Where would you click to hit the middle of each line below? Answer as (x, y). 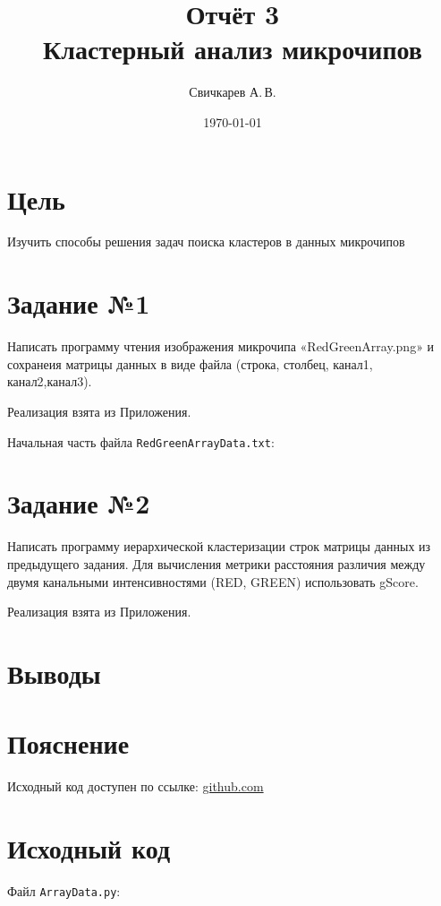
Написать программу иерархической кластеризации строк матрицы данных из (219, 546)
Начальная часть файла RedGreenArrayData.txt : (141, 441)
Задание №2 (79, 503)
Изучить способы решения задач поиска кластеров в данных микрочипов (206, 242)
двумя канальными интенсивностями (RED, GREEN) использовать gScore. (213, 581)
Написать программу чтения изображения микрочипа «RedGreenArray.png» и (221, 346)
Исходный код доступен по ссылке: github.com (136, 786)
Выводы (54, 673)
